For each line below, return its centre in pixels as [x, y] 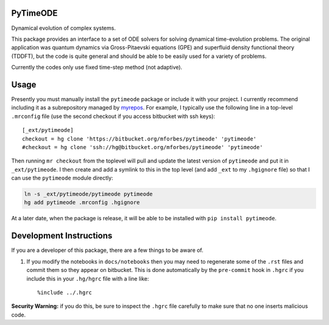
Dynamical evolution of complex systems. [63, 28]
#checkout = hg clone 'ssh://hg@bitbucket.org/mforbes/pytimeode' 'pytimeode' [143, 147]
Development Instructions [62, 236]
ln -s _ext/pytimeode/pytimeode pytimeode [88, 194]
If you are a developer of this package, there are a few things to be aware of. [107, 250]
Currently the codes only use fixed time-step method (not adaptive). [97, 68]
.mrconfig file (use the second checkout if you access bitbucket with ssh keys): [113, 116]
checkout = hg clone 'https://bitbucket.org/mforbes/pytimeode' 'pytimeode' [140, 139]
